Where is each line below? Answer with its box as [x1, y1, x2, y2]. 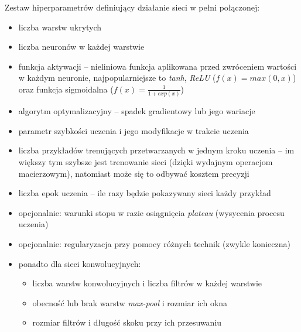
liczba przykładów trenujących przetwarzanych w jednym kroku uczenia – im [18, 144, 295, 156]
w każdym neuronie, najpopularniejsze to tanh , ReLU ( [18, 71, 216, 84]
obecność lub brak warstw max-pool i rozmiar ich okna [32, 296, 228, 309]
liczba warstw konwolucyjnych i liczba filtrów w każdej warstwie [32, 277, 262, 289]
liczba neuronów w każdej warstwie [18, 40, 145, 53]
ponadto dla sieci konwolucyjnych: [18, 257, 141, 269]
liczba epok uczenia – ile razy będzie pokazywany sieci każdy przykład [18, 187, 271, 199]
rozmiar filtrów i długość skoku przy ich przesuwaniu [32, 316, 222, 328]
